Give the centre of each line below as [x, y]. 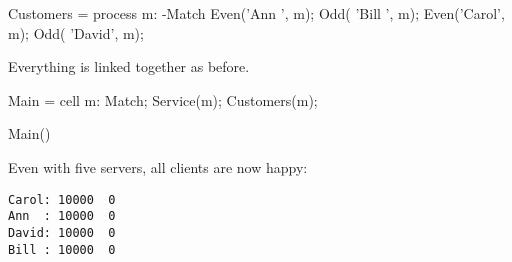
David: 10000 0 [62, 232]
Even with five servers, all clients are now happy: [158, 166]
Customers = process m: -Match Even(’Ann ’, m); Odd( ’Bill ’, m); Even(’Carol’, [256, 13]
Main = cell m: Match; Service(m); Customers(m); [163, 99]
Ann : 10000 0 [62, 216]
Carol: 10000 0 [62, 199]
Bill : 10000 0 [62, 249]
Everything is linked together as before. [129, 66]
